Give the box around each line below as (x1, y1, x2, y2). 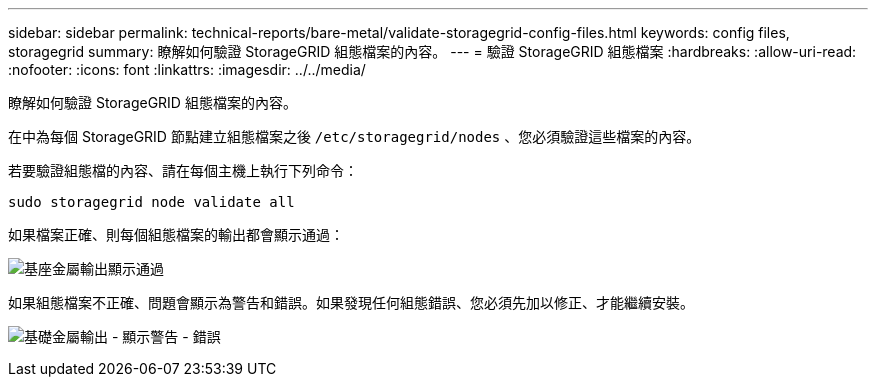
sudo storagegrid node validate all (8, 194, 295, 210)
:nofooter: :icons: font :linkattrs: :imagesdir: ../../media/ (8, 61, 366, 78)
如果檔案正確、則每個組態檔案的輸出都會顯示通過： (8, 226, 344, 243)
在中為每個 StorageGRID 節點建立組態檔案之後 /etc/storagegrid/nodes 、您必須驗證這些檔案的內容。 (8, 128, 701, 145)
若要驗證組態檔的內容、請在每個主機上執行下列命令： (8, 162, 358, 179)
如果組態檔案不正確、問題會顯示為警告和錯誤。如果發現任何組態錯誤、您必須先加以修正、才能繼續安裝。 (8, 294, 694, 311)
